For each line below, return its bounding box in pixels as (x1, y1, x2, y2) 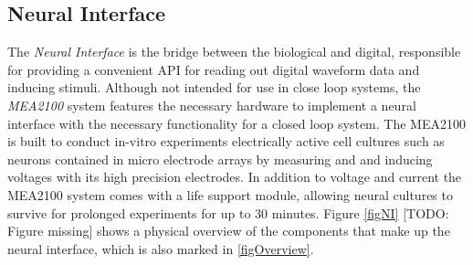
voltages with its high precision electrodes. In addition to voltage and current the (7, 167, 462, 186)
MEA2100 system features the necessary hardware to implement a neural (7, 95, 416, 114)
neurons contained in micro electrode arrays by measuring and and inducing (7, 149, 433, 168)
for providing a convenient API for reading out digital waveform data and (7, 59, 420, 79)
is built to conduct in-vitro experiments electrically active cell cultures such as (7, 132, 445, 151)
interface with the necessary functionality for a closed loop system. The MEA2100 (7, 113, 466, 132)
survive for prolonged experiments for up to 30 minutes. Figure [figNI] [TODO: (7, 203, 449, 222)
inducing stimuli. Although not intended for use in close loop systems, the (7, 78, 421, 97)
